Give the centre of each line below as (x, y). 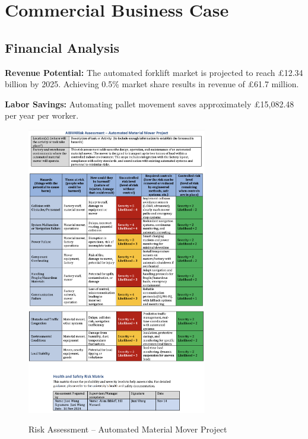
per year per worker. (42, 115)
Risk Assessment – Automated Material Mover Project (128, 429)
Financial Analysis (62, 47)
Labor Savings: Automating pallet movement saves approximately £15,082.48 (150, 104)
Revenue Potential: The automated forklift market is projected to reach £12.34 (154, 72)
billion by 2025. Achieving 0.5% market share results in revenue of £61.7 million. (152, 84)
